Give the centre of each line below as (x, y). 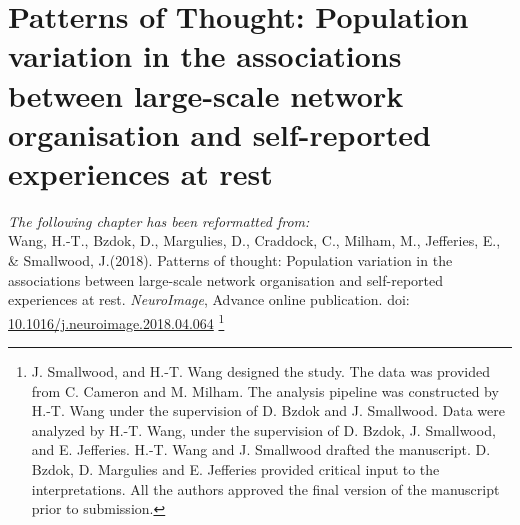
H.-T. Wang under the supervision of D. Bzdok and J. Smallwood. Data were (268, 410)
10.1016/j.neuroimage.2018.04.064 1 (116, 321)
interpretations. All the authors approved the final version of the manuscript (265, 488)
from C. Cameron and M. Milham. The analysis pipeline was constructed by (265, 390)
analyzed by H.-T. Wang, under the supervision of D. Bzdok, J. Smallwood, (263, 429)
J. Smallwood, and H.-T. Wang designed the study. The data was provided (261, 371)
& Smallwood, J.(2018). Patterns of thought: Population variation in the (230, 260)
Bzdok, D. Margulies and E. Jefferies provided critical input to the (235, 469)
